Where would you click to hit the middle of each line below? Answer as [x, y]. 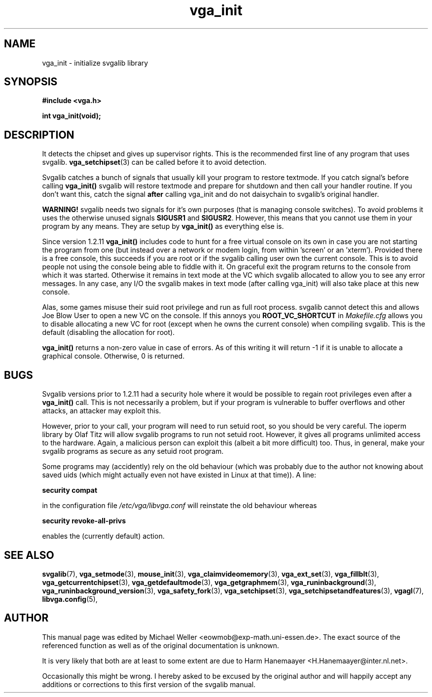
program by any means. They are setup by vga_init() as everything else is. [163, 226]
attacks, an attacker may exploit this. [102, 411]
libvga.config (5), [70, 599]
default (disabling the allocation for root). [108, 332]
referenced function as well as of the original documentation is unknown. [161, 645]
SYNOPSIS [31, 82]
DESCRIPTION [39, 135]
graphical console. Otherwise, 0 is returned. [113, 356]
